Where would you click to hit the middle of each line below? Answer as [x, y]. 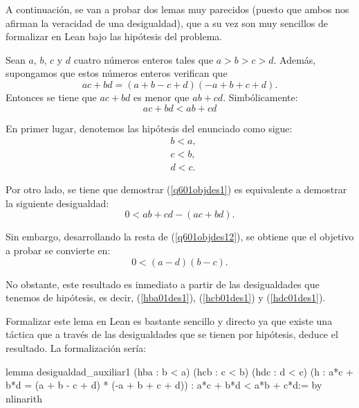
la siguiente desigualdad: [57, 203]
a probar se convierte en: [58, 250]
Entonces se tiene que [51, 97]
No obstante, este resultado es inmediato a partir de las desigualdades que [163, 284]
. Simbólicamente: [260, 97]
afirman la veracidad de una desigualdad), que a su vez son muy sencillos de [167, 23]
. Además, [295, 59]
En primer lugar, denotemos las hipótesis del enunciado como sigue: [149, 128]
